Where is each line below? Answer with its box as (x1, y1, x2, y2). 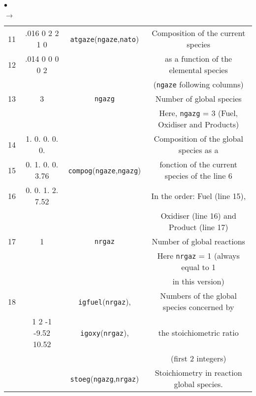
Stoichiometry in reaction (155, 367, 242, 378)
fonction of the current (160, 158, 238, 170)
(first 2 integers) (170, 353, 226, 364)
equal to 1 (181, 261, 216, 273)
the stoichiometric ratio (158, 327, 239, 338)
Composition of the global (154, 133, 243, 144)
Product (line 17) (168, 221, 228, 233)
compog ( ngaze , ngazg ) (68, 164, 141, 176)
